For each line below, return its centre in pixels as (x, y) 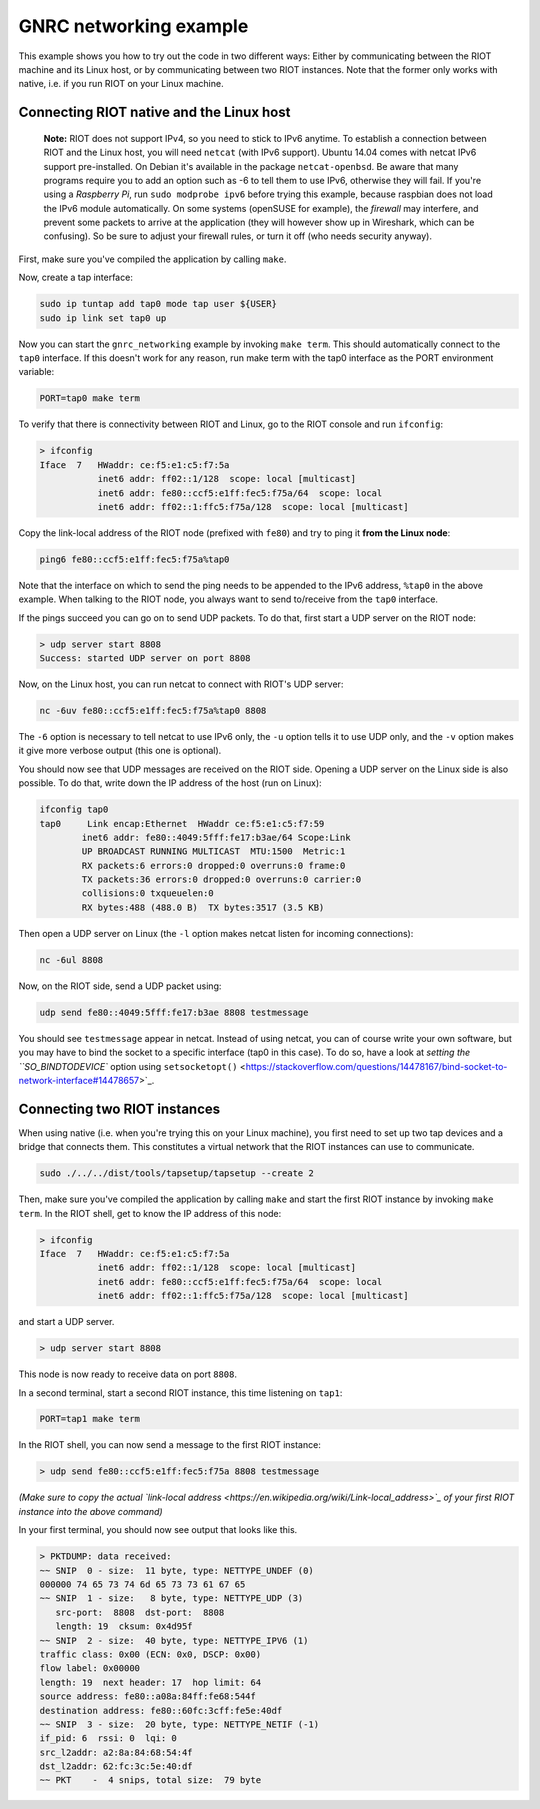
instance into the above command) (91, 1511)
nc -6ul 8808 (71, 959)
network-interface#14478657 (79, 1080)
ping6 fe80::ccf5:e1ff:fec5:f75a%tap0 (134, 559)
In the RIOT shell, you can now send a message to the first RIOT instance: (170, 1445)
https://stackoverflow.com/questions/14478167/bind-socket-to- (376, 1066)
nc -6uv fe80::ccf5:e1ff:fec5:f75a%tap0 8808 (153, 710)
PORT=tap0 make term (89, 398)
